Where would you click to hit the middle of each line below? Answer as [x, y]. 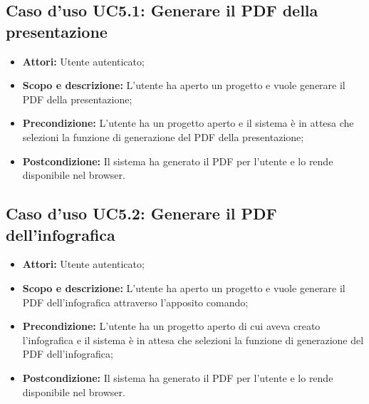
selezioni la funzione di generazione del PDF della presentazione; [163, 136]
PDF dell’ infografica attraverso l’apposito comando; [135, 302]
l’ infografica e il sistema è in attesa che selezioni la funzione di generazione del [193, 340]
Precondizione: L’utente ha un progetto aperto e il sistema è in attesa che [188, 123]
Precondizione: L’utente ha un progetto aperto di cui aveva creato [171, 326]
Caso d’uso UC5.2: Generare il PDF [141, 213]
